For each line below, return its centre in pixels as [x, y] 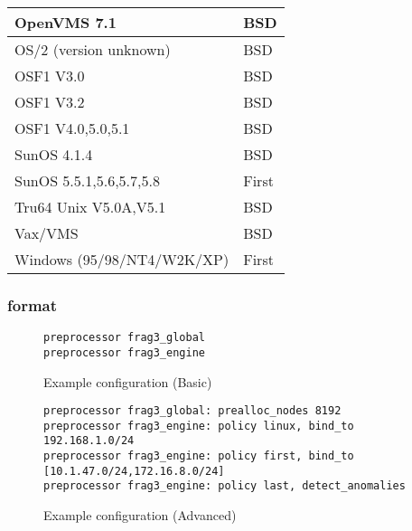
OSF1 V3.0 [50, 76]
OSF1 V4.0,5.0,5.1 [72, 128]
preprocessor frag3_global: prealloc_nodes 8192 [192, 411]
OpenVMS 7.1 [66, 22]
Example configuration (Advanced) [140, 515]
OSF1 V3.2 [50, 102]
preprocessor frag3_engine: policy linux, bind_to [199, 426]
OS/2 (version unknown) [93, 49]
